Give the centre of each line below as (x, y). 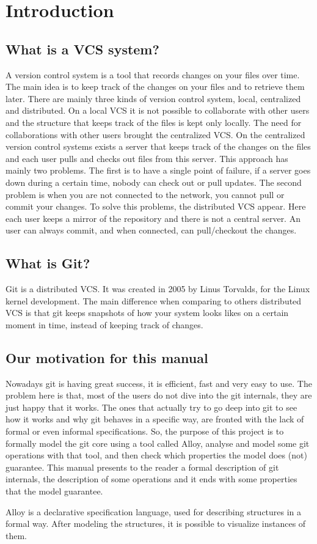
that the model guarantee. (54, 491)
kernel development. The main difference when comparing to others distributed (154, 300)
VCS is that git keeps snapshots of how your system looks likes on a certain (147, 313)
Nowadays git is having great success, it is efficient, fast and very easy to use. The (159, 383)
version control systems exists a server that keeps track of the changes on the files (158, 146)
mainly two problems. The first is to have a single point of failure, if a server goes (158, 170)
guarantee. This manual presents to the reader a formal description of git (142, 467)
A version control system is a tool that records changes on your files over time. (153, 74)
